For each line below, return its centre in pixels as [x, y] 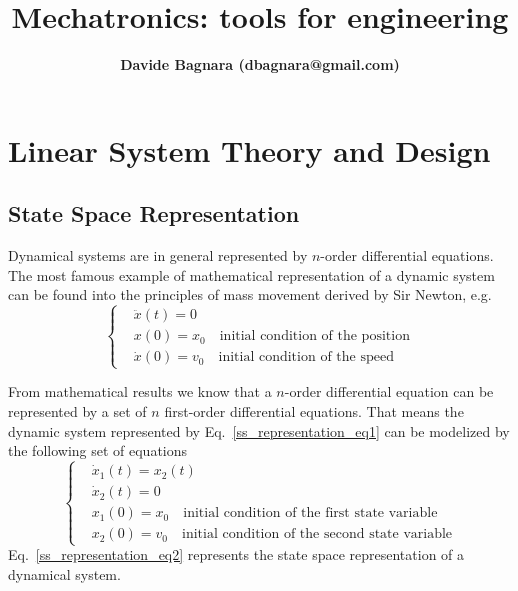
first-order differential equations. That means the [314, 411]
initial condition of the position [314, 336]
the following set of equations [98, 450]
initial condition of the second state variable [317, 534]
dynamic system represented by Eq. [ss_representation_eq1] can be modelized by [259, 430]
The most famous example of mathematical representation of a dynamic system [251, 274]
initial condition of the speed [306, 357]
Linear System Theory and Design [249, 149]
